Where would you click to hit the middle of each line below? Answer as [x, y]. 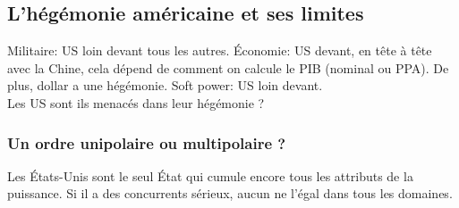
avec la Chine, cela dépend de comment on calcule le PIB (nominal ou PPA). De [228, 67]
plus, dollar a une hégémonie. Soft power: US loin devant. [165, 85]
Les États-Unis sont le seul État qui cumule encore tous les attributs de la [210, 175]
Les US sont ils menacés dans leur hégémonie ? [136, 102]
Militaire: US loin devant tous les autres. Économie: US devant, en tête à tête [220, 50]
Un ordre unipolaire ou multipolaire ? [147, 142]
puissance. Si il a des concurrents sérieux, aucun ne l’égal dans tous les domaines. [230, 193]
